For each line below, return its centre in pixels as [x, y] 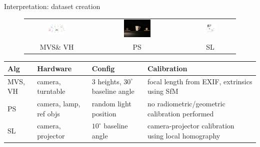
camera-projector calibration [191, 126]
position [104, 113]
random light [111, 104]
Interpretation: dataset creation [52, 6]
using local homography [184, 136]
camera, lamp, [59, 104]
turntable [51, 91]
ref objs [48, 113]
